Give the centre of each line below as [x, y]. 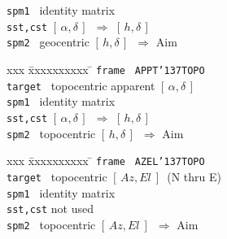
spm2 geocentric [48, 42]
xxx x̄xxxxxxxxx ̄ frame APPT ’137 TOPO [106, 69]
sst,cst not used [50, 209]
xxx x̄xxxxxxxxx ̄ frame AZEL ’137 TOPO [106, 161]
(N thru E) [194, 176]
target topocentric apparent [81, 85]
